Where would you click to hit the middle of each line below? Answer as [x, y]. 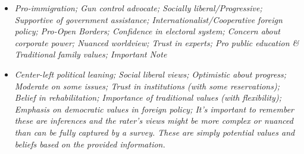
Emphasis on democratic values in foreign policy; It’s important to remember [154, 109]
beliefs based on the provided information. [90, 144]
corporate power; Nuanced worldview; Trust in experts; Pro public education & [157, 42]
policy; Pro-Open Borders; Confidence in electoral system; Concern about [147, 31]
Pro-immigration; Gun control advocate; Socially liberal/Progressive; [138, 8]
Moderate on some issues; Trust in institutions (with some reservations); [147, 86]
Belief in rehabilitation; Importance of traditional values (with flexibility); [148, 97]
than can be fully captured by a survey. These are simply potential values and [155, 132]
